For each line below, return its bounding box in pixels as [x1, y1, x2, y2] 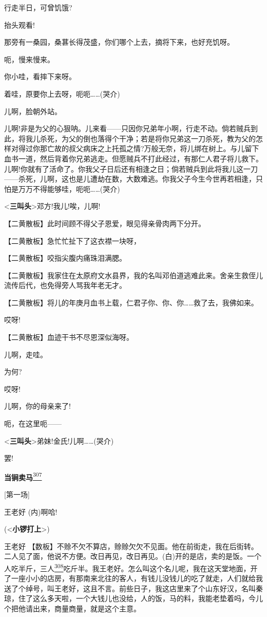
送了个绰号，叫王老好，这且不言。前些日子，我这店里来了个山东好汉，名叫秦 [4, 583, 263, 593]
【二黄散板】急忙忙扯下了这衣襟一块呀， [4, 235, 141, 246]
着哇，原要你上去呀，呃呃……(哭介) [4, 88, 120, 99]
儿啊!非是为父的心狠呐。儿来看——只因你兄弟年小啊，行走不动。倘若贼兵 [4, 123, 251, 134]
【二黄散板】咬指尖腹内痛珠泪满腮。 [4, 252, 126, 263]
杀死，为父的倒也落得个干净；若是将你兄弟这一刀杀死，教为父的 [40, 133, 256, 143]
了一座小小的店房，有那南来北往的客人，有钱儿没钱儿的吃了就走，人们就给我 [4, 573, 263, 584]
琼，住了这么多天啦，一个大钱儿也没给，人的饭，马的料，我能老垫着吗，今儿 [4, 593, 263, 604]
